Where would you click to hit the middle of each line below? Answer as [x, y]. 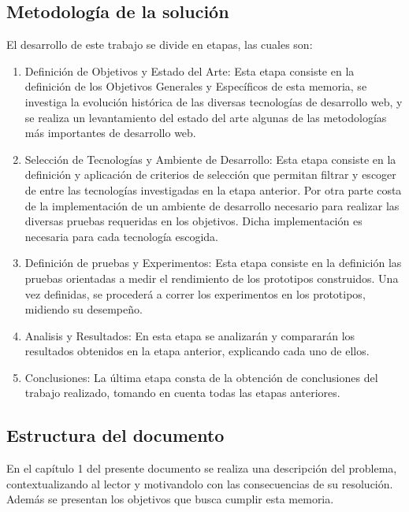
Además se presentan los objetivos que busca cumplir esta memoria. [170, 499]
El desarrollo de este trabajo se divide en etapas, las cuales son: [160, 45]
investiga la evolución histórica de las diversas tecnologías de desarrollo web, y [214, 101]
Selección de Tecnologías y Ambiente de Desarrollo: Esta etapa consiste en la [210, 159]
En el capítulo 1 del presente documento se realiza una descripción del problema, [202, 468]
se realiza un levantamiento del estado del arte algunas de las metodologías [206, 117]
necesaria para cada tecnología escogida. [122, 236]
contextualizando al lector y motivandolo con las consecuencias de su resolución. [200, 483]
